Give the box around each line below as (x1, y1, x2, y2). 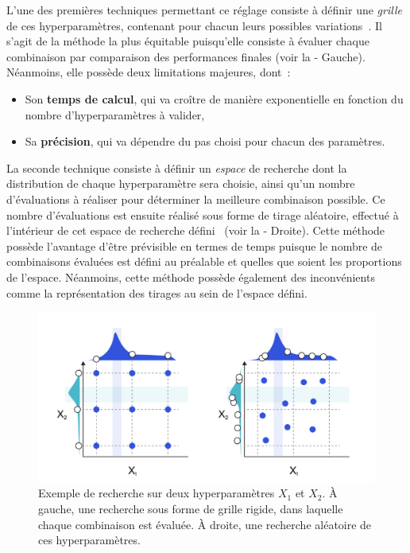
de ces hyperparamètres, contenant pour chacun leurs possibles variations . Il (6, 17, 382, 33)
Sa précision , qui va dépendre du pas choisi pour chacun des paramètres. (25, 133, 385, 150)
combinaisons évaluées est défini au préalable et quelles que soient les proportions (6, 253, 402, 270)
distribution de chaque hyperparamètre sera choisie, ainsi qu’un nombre (6, 175, 355, 192)
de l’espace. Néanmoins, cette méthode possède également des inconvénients (6, 268, 375, 285)
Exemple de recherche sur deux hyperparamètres (38, 485, 275, 501)
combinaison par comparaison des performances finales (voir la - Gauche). (6, 48, 366, 64)
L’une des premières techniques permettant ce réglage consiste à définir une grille (6, 2, 402, 18)
